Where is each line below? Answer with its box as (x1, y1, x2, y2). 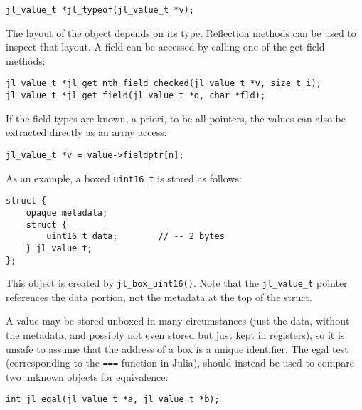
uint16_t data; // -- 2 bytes (46, 231, 225, 242)
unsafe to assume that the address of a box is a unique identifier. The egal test (6, 341, 348, 356)
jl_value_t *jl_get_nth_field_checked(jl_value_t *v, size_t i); (6, 78, 321, 89)
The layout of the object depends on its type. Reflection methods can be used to (6, 25, 356, 40)
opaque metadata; (26, 207, 108, 218)
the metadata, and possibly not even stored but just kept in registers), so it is (6, 327, 345, 342)
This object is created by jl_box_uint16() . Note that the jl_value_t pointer (6, 275, 348, 290)
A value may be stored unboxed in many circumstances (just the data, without (6, 313, 350, 328)
